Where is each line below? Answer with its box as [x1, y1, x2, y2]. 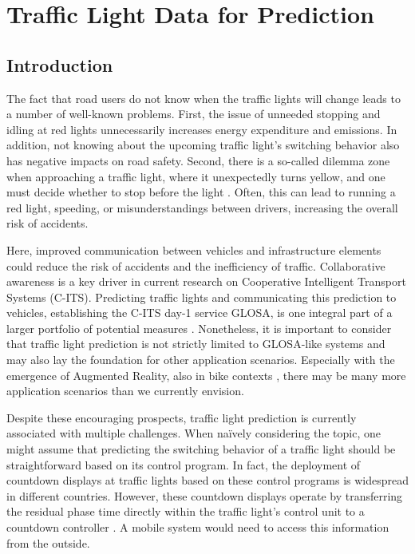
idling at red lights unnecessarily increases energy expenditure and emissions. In [6, 121, 397, 137]
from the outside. [6, 534, 90, 551]
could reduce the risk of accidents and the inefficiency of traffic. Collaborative [6, 257, 385, 274]
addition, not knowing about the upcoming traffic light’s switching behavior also [6, 137, 400, 153]
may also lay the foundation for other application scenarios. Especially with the [6, 351, 395, 368]
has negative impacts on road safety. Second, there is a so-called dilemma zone [6, 152, 390, 168]
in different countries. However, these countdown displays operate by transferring [6, 487, 403, 504]
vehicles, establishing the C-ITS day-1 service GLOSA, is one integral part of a [6, 304, 393, 321]
